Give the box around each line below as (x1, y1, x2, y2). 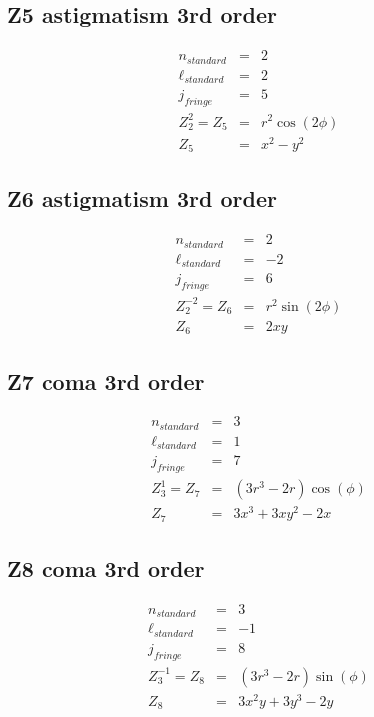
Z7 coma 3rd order (7, 365, 205, 396)
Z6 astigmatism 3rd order (7, 183, 277, 214)
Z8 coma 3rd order (7, 553, 205, 584)
